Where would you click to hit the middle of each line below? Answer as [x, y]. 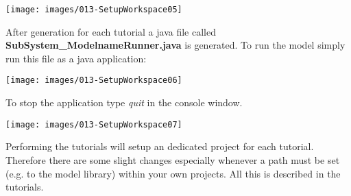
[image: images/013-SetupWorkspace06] [94, 81]
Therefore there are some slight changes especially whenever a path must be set [173, 159]
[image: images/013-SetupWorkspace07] [94, 124]
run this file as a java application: [76, 58]
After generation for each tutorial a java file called [111, 31]
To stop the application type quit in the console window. [124, 102]
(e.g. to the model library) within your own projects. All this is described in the [173, 173]
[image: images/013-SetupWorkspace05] [94, 10]
